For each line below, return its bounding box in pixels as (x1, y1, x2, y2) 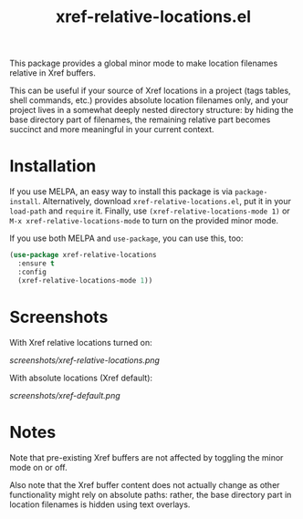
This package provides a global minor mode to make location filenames (9, 57, 278, 69)
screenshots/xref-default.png (9, 389, 120, 400)
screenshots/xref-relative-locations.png (9, 354, 160, 366)
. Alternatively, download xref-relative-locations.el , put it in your (37, 196, 292, 207)
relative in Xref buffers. (9, 67, 96, 78)
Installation (9, 156, 97, 177)
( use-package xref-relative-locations (9, 251, 157, 260)
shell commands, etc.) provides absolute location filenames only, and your (9, 95, 289, 106)
